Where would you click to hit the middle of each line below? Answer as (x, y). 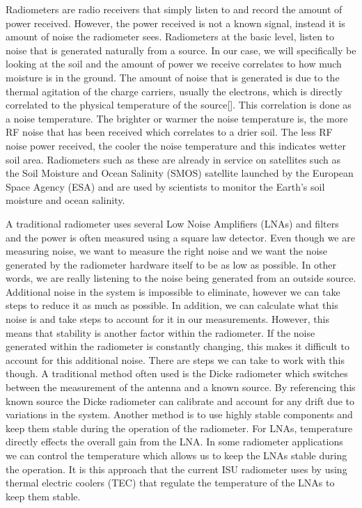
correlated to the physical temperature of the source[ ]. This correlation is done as (179, 105)
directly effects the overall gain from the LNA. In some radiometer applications (174, 442)
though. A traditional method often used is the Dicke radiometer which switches (177, 373)
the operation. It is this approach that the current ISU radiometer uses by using (176, 469)
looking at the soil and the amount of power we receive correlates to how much (174, 64)
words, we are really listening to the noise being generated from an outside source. (181, 278)
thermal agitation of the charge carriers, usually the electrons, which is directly (174, 91)
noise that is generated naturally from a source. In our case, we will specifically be (181, 50)
